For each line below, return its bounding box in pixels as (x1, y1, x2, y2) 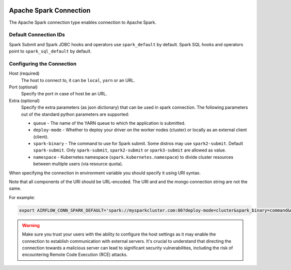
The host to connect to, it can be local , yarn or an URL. (21, 77, 135, 83)
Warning (22, 222, 40, 228)
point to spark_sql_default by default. (9, 49, 92, 54)
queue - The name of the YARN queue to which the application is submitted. (33, 120, 186, 126)
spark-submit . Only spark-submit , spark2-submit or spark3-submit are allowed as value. (33, 147, 226, 153)
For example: (9, 194, 35, 200)
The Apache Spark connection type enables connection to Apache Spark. (9, 19, 157, 25)
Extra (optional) (9, 98, 40, 103)
